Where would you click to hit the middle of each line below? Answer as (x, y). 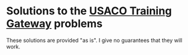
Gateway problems (55, 24)
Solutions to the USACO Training (89, 11)
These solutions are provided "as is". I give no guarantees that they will (94, 40)
